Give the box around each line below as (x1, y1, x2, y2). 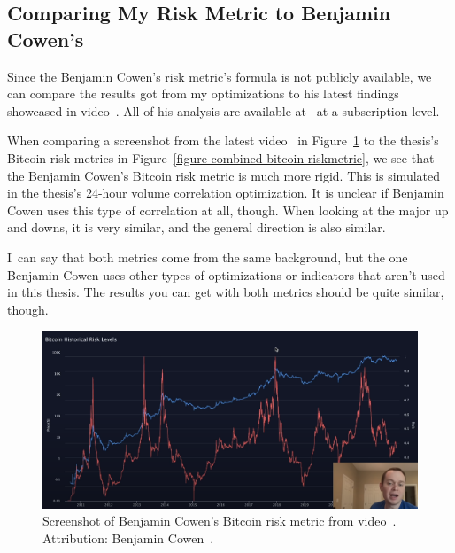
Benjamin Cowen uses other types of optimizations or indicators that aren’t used (7, 265, 445, 284)
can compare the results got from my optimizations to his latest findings (7, 84, 399, 103)
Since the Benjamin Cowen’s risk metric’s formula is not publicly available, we (7, 66, 432, 85)
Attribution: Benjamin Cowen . (42, 528, 214, 547)
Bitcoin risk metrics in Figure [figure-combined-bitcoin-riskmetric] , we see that (7, 148, 435, 167)
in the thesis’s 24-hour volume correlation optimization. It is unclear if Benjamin (7, 183, 444, 202)
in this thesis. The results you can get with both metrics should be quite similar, (7, 283, 444, 301)
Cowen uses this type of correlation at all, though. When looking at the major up (7, 200, 449, 219)
